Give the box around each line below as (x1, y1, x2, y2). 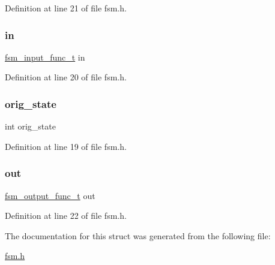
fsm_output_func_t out (5, 189, 95, 201)
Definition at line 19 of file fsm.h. (5, 140, 127, 152)
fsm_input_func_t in (5, 50, 85, 63)
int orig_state (5, 120, 56, 132)
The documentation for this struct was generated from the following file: (5, 229, 271, 242)
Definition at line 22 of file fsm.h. (5, 209, 127, 222)
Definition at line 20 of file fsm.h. (5, 71, 127, 83)
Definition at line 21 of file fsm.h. (5, 2, 127, 14)
